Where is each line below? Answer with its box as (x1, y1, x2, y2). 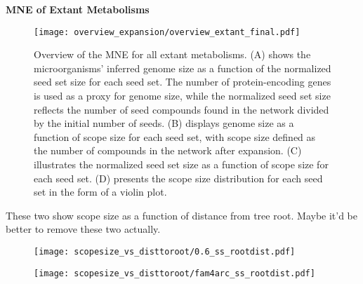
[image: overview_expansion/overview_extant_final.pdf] (34, 27, 301, 37)
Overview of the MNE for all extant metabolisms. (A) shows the (34, 47, 311, 62)
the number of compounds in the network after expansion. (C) (34, 143, 302, 158)
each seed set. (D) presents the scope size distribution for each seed (34, 170, 323, 185)
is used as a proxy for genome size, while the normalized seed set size (34, 88, 331, 103)
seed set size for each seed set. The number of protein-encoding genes (34, 74, 331, 89)
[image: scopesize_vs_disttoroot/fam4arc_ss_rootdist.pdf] (34, 268, 315, 278)
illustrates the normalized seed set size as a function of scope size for (34, 157, 329, 171)
